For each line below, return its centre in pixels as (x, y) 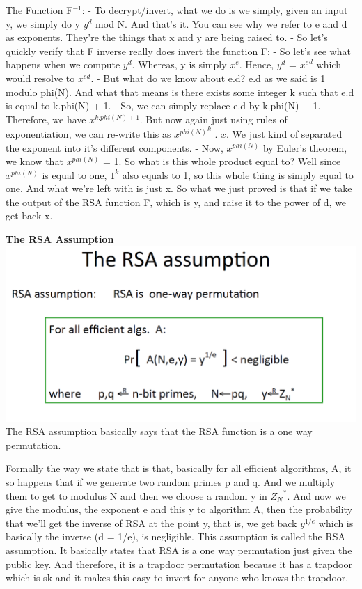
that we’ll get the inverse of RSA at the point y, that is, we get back (151, 523)
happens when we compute (63, 64)
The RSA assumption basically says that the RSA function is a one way (159, 431)
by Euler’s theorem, (305, 147)
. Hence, (257, 64)
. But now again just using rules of (213, 119)
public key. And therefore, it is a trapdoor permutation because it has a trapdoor (179, 564)
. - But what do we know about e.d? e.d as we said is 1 (208, 78)
